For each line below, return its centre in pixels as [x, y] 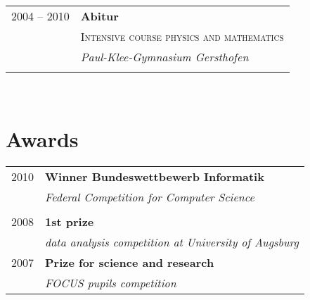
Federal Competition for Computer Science [150, 196]
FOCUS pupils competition [111, 282]
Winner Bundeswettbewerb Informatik [155, 176]
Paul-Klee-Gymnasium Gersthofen [164, 57]
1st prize [70, 221]
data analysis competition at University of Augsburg [172, 242]
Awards [42, 138]
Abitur [99, 16]
